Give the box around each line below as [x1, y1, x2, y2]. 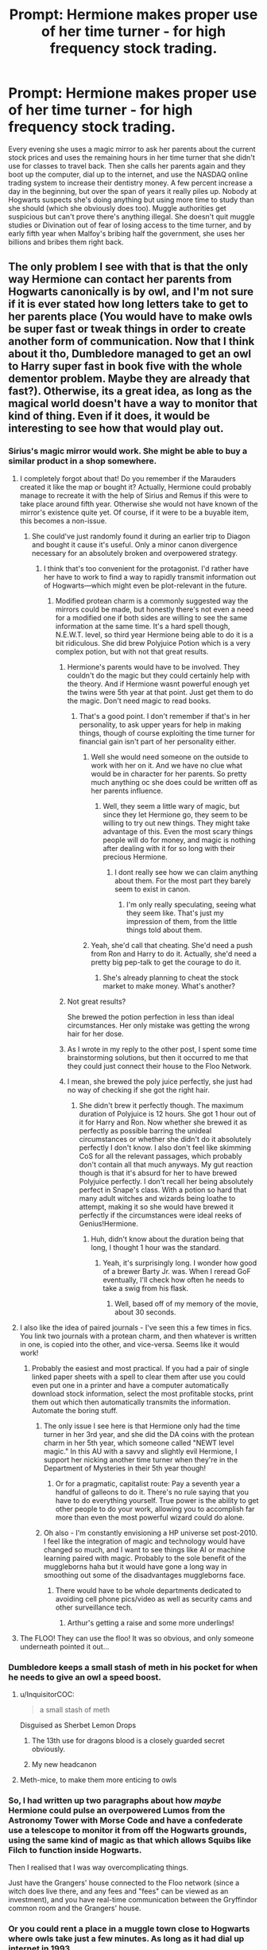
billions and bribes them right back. [8, 237, 124, 247]
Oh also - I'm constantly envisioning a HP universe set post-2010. [43, 1528, 258, 1537]
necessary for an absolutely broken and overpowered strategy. [31, 548, 238, 557]
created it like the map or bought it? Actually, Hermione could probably [19, 482, 252, 491]
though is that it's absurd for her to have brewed [79, 1167, 238, 1178]
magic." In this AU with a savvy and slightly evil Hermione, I [43, 1446, 238, 1456]
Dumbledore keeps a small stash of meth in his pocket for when [8, 1661, 258, 1672]
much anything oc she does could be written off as [91, 777, 258, 787]
